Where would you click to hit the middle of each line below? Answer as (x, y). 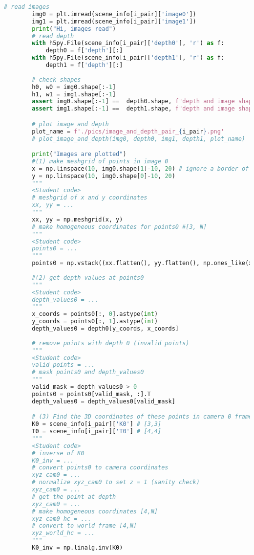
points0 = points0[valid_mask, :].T (91, 394)
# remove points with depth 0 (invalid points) (111, 343)
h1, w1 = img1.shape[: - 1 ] (74, 94)
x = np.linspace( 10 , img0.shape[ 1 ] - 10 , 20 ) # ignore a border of (140, 168)
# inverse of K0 (58, 453)
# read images (27, 7)
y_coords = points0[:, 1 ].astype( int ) (95, 322)
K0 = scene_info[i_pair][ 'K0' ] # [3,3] (97, 424)
